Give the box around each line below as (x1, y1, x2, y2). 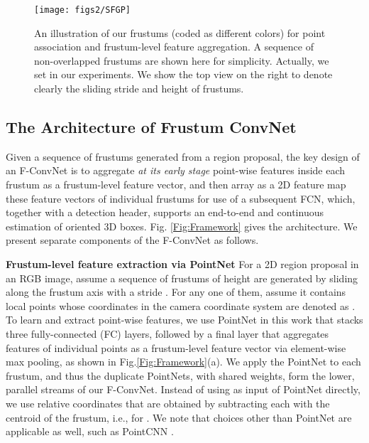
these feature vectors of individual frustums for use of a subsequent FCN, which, (6, 191, 356, 206)
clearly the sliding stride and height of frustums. (34, 81, 244, 96)
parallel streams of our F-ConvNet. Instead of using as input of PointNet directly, (6, 382, 360, 397)
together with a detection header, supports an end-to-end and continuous (6, 205, 324, 220)
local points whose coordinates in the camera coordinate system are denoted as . (6, 298, 356, 313)
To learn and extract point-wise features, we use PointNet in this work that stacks (6, 312, 363, 327)
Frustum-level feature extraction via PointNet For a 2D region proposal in (6, 256, 359, 271)
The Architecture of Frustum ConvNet (6, 116, 297, 138)
